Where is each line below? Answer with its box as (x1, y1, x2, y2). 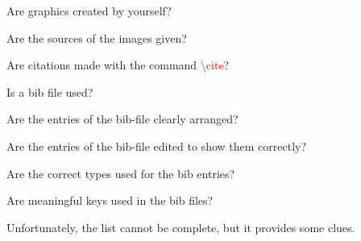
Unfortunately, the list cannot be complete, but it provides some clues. (6, 218, 355, 235)
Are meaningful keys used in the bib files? (6, 192, 214, 209)
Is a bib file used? (6, 83, 93, 100)
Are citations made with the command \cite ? (6, 56, 230, 73)
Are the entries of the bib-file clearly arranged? (6, 110, 239, 127)
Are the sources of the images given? (6, 29, 187, 46)
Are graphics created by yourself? (6, 2, 172, 19)
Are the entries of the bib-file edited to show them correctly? (6, 137, 307, 154)
